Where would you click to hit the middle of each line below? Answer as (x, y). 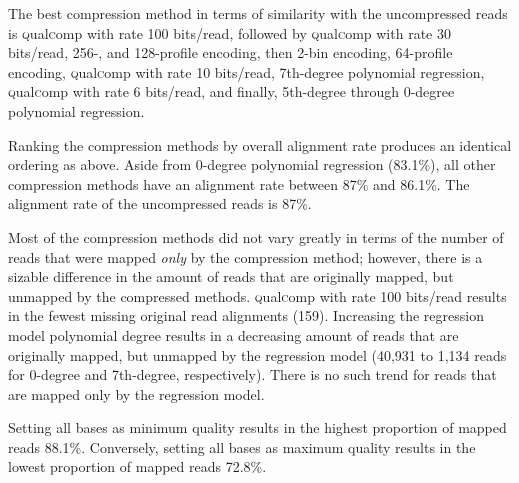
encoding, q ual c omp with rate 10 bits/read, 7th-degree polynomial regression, (246, 71)
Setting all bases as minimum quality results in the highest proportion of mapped (257, 427)
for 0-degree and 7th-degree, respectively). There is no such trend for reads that (252, 374)
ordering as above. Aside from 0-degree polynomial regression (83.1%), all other (252, 164)
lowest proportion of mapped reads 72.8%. (137, 466)
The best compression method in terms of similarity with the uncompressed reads (258, 13)
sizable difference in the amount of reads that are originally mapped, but (231, 276)
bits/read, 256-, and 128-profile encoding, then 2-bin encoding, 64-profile (230, 52)
